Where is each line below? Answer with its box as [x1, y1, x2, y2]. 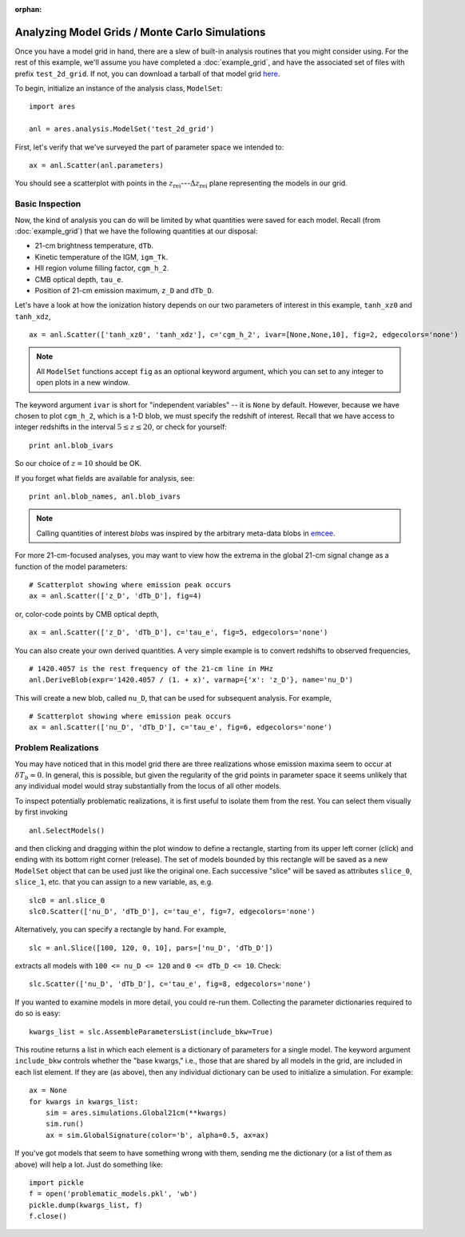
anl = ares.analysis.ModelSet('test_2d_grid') [29, 125, 215, 133]
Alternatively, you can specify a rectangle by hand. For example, [14, 925, 227, 934]
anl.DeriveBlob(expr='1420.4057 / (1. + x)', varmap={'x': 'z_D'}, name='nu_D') [29, 675, 354, 685]
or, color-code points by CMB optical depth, [14, 609, 160, 618]
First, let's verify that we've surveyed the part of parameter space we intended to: [14, 142, 284, 152]
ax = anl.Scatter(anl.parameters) [29, 161, 164, 170]
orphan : [14, 5, 42, 14]
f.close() [29, 1211, 67, 1221]
